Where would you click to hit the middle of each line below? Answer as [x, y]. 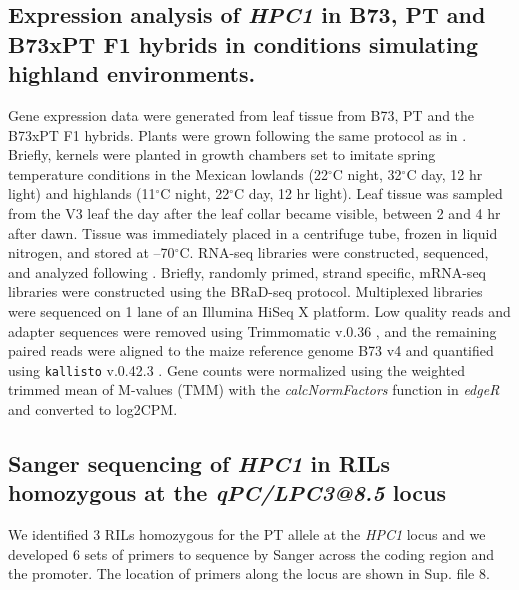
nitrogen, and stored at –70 [91, 252]
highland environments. [132, 73]
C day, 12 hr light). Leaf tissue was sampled [368, 193]
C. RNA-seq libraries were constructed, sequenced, [334, 252]
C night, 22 [195, 193]
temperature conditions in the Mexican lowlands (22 [168, 173]
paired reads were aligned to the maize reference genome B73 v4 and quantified [251, 350]
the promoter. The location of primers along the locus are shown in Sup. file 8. [249, 573]
